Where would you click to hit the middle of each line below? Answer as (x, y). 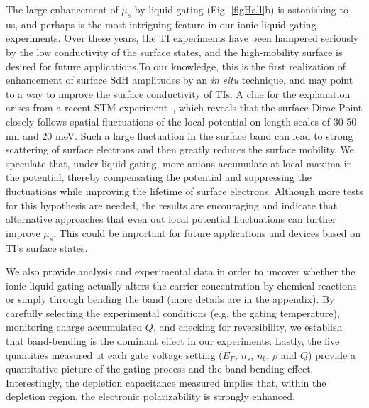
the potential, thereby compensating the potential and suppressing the (159, 177)
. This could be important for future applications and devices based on (207, 232)
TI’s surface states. (47, 247)
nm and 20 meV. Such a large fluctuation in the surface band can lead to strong (180, 135)
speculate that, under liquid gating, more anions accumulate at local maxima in (179, 163)
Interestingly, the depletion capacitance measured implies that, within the (166, 382)
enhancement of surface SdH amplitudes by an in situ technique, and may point (180, 80)
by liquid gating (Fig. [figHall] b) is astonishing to (241, 9)
